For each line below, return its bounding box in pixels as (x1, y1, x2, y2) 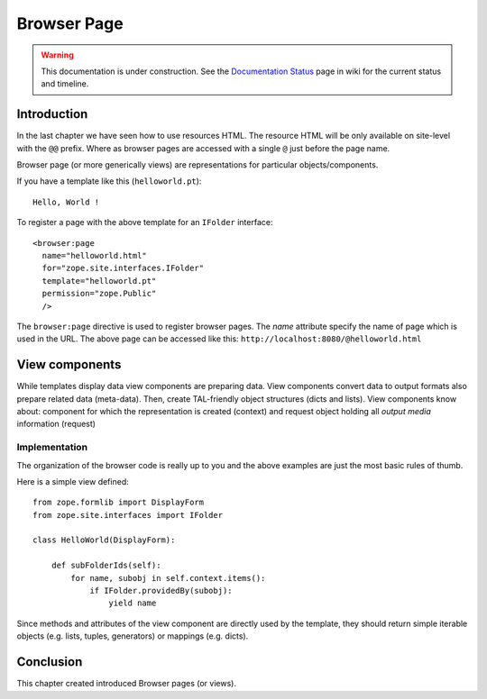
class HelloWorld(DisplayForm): (32, 535, 176, 545)
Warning (41, 50, 74, 60)
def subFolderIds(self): (51, 560, 161, 571)
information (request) (16, 419, 96, 430)
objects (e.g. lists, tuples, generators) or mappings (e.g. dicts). (16, 631, 249, 641)
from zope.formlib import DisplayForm (32, 497, 205, 508)
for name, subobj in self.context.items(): (70, 573, 266, 583)
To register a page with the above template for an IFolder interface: (16, 217, 273, 228)
